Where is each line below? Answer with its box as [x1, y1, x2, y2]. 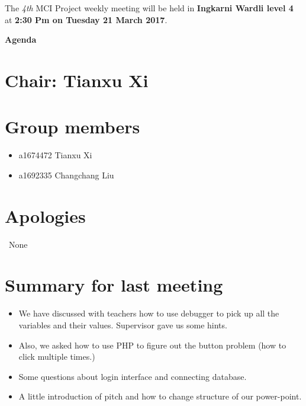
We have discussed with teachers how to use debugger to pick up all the [18, 307, 279, 319]
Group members [5, 114, 140, 139]
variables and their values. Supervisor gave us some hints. [18, 318, 227, 331]
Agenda [5, 33, 37, 46]
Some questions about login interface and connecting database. [18, 370, 247, 382]
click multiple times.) [18, 350, 95, 363]
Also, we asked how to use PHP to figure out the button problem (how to [18, 338, 286, 351]
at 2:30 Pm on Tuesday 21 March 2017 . [5, 13, 168, 25]
